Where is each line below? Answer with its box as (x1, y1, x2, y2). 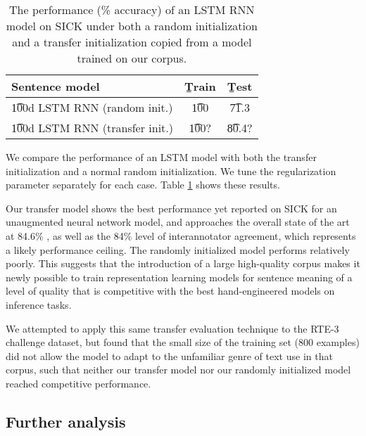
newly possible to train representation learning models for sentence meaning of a (6, 269, 353, 284)
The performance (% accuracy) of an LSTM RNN (9, 1, 255, 18)
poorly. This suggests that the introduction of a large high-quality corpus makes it (6, 256, 360, 271)
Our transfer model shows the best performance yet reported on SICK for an (6, 200, 337, 215)
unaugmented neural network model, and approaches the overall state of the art (6, 214, 350, 229)
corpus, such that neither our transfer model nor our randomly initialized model (6, 362, 351, 377)
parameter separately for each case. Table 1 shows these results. (6, 177, 280, 192)
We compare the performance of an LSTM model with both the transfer (6, 150, 317, 164)
